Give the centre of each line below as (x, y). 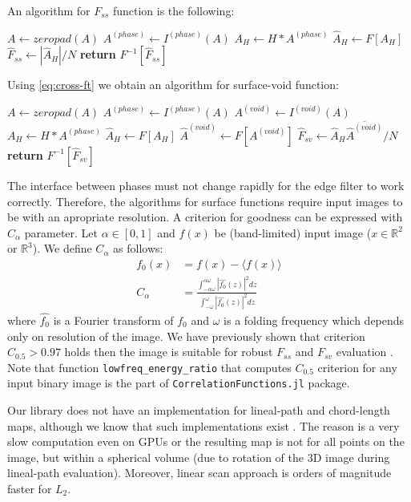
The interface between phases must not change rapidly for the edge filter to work (206, 185)
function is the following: (173, 10)
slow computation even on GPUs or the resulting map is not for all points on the (206, 441)
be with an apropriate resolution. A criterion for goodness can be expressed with (205, 217)
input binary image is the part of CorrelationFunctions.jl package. (179, 383)
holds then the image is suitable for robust (169, 352)
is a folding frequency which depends (314, 320)
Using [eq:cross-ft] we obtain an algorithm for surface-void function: (173, 85)
